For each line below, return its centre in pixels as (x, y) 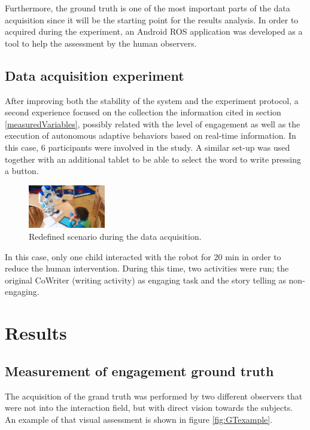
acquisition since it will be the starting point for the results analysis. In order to (152, 19)
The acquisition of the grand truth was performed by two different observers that (154, 396)
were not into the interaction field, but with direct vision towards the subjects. (149, 408)
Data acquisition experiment (95, 75)
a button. (22, 171)
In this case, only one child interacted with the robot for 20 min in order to (143, 256)
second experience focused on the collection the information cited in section (143, 112)
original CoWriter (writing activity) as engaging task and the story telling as (145, 280)
